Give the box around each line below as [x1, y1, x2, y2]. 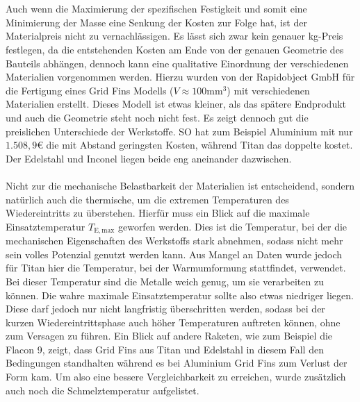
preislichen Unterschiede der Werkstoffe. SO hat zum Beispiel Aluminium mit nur [6, 124, 353, 138]
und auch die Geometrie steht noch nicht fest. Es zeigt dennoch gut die [6, 110, 309, 124]
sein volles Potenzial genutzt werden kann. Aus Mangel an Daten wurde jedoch [6, 246, 343, 261]
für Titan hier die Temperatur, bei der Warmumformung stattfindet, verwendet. [6, 260, 346, 275]
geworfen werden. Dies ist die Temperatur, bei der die [117, 219, 347, 233]
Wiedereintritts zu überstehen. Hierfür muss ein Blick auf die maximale [6, 206, 310, 220]
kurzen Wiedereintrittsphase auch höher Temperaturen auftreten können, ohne [6, 315, 341, 329]
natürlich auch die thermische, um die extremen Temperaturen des [6, 192, 289, 206]
